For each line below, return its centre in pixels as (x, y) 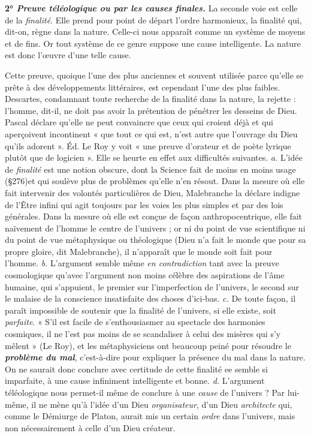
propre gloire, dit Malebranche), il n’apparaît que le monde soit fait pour (139, 251)
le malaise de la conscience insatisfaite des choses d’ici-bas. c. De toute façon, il (150, 298)
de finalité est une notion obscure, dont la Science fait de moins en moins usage (150, 169)
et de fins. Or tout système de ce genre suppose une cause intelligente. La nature (153, 43)
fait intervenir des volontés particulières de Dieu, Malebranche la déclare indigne (153, 192)
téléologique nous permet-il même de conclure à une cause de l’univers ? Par (145, 392)
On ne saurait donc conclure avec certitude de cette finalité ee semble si (136, 369)
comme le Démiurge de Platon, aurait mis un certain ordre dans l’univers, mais (150, 416)
